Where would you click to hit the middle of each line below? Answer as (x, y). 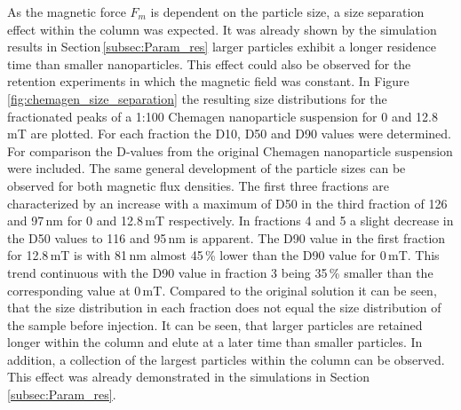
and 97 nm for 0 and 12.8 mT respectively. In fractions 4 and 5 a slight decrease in (230, 221)
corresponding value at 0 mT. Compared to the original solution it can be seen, (222, 290)
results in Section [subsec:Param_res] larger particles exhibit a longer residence (222, 47)
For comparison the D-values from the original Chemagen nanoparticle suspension (230, 150)
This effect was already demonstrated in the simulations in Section (188, 377)
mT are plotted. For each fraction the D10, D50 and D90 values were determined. (229, 134)
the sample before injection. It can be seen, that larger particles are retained (215, 324)
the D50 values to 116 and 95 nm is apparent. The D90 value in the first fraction (227, 237)
